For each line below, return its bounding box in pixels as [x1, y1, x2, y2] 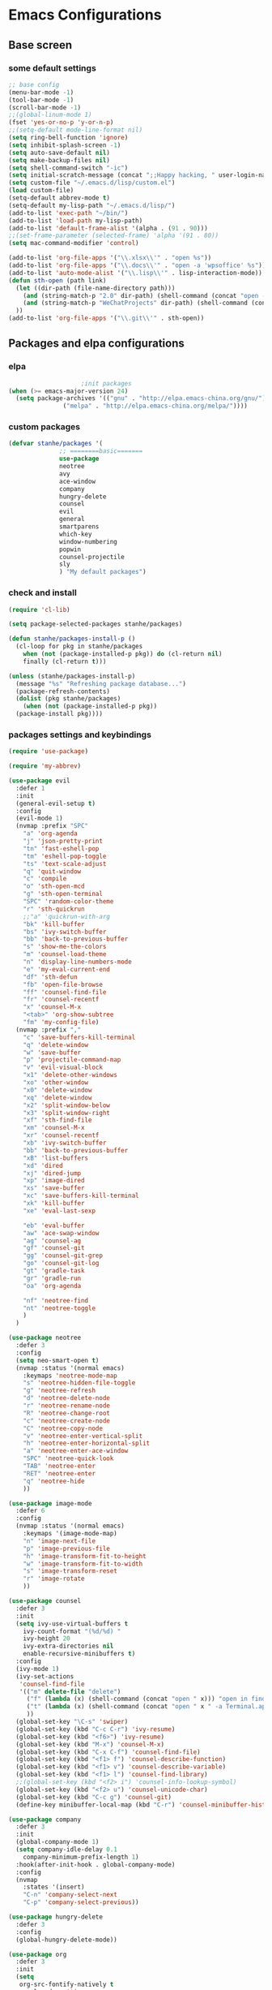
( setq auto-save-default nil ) [8, 149, 111, 157]
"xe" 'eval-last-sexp [23, 1207, 96, 1215]
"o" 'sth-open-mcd [23, 882, 85, 890]
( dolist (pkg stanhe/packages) [15, 695, 121, 703]
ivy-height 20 [23, 1635, 70, 1643]
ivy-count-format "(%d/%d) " [23, 1627, 121, 1635]
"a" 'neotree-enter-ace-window [23, 1447, 129, 1455]
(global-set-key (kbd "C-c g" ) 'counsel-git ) [15, 1793, 172, 1801]
